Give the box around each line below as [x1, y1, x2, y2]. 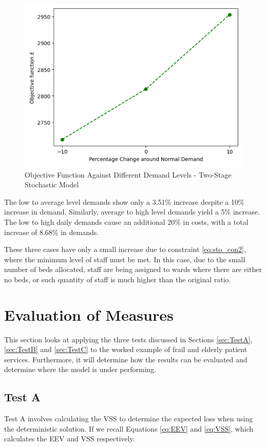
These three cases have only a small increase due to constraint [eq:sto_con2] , [4, 244, 246, 255]
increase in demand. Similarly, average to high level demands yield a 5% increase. [4, 206, 260, 217]
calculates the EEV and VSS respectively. [4, 433, 135, 444]
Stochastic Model [25, 179, 79, 190]
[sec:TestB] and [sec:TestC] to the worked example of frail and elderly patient [4, 344, 248, 355]
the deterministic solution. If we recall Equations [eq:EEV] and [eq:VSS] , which [4, 423, 254, 434]
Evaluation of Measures [4, 304, 174, 325]
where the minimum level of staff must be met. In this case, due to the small [4, 254, 245, 264]
